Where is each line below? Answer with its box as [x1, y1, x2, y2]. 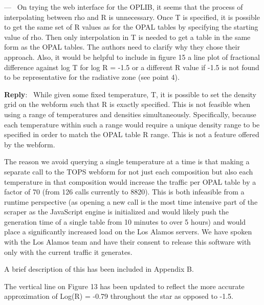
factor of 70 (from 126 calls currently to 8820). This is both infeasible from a [4, 186, 245, 197]
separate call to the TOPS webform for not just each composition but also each [4, 166, 253, 177]
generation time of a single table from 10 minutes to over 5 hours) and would [4, 216, 246, 227]
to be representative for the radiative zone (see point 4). [4, 72, 180, 82]
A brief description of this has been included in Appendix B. [4, 264, 194, 274]
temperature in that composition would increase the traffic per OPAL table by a [4, 176, 256, 187]
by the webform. [4, 139, 55, 149]
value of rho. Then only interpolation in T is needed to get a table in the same [4, 31, 251, 42]
